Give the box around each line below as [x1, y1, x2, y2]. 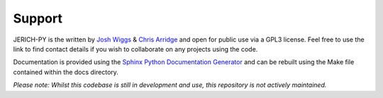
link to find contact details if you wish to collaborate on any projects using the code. [13, 44, 258, 53]
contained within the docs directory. [13, 68, 118, 76]
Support [13, 11, 63, 26]
